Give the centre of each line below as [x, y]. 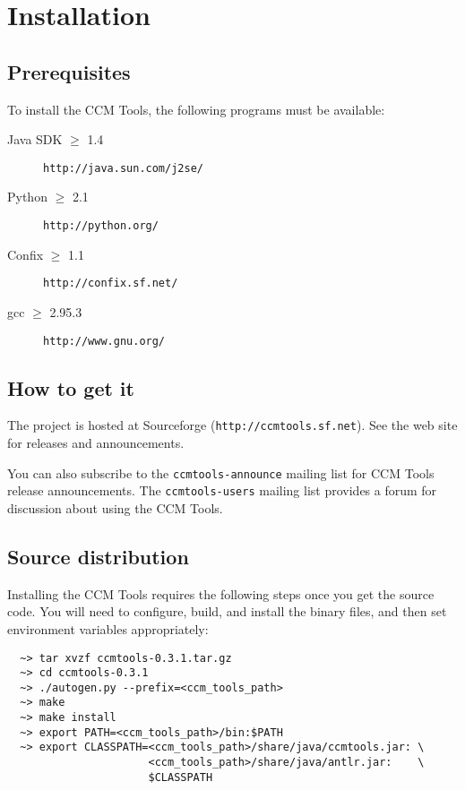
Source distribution [98, 556]
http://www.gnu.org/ [104, 341]
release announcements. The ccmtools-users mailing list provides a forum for [222, 490]
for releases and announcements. [96, 443]
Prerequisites [69, 71]
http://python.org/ [101, 226]
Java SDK [35, 139]
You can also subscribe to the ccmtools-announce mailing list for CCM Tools [221, 472]
